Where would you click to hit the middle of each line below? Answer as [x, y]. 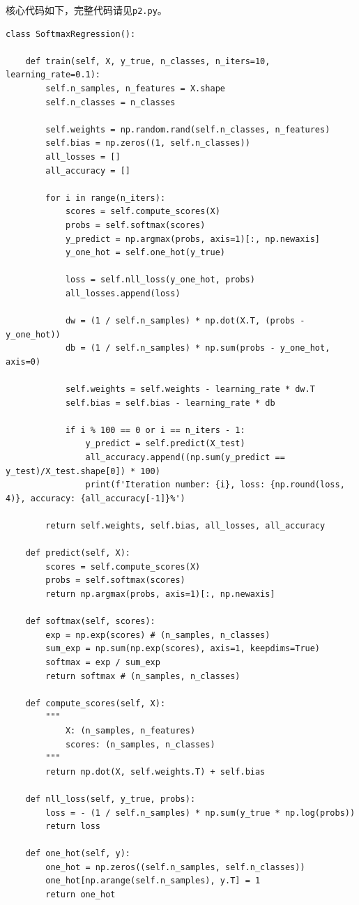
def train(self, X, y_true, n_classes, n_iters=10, [148, 61]
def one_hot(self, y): [78, 854]
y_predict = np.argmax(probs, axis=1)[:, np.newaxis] [193, 239]
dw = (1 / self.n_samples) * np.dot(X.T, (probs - [185, 321]
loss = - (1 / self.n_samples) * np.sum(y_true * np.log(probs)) [200, 813]
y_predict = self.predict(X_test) [165, 444]
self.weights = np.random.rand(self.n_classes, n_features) [188, 129]
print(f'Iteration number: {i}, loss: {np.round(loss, [215, 485]
